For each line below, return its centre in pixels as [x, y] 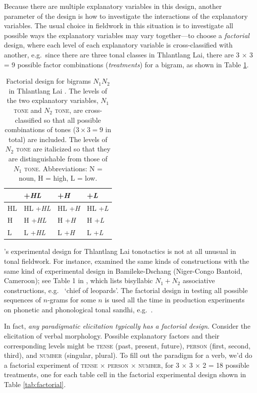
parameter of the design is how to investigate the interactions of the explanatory [126, 16]
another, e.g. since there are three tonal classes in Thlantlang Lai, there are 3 [122, 54]
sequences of [23, 300]
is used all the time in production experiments [175, 300]
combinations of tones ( [40, 129]
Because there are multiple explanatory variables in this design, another [113, 6]
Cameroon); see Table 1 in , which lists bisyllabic [78, 280]
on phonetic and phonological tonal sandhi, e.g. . [78, 309]
